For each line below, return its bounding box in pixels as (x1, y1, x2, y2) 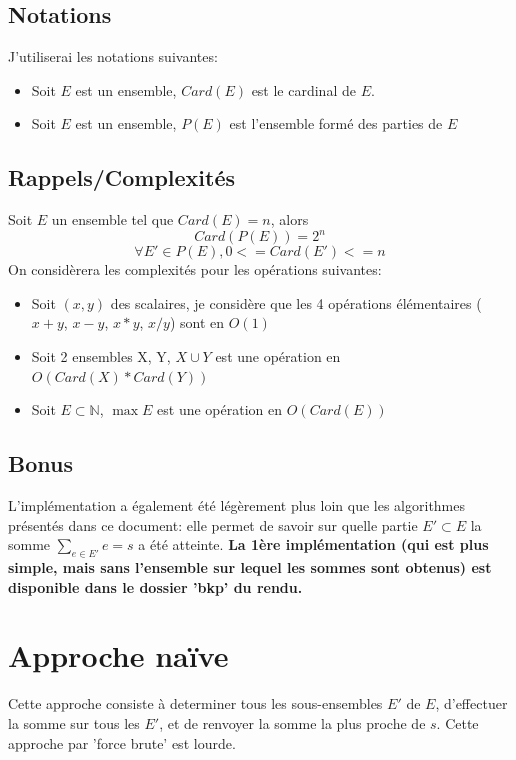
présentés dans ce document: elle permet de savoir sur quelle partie (8, 514, 418, 535)
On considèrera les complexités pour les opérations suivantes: (8, 259, 382, 280)
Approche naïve (8, 635, 229, 676)
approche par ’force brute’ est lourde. (8, 732, 236, 753)
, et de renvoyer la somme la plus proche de (159, 712, 426, 733)
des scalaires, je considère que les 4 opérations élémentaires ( (110, 292, 482, 313)
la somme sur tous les (8, 712, 140, 733)
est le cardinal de (251, 79, 356, 100)
